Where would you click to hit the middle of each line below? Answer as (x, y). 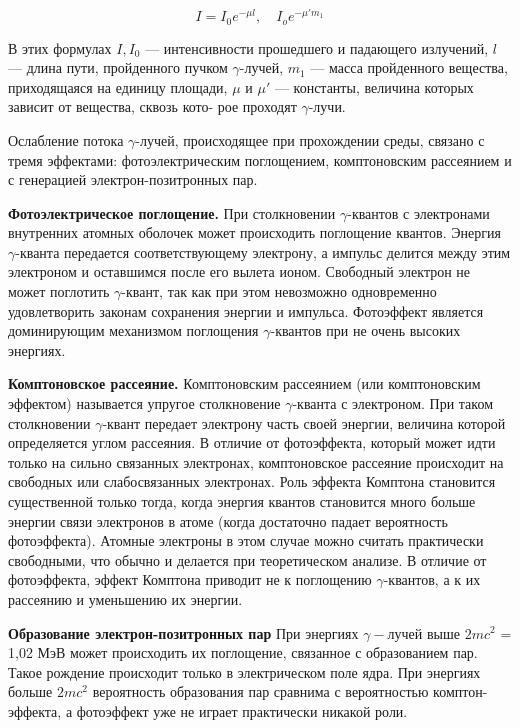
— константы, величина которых (374, 86)
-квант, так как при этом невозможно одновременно (279, 291)
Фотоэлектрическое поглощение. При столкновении (172, 212)
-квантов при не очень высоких (365, 330)
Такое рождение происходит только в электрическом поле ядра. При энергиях (244, 671)
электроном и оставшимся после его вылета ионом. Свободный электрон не (239, 271)
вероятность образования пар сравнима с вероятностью (260, 691)
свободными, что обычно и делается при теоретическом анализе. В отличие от (247, 559)
